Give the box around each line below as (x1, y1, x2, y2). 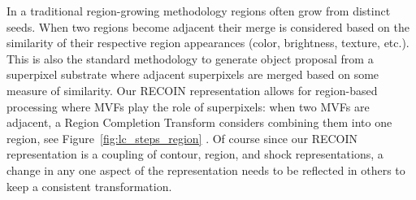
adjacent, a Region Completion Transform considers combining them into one (6, 114, 392, 131)
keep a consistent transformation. (6, 177, 172, 194)
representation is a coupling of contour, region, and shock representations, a (6, 146, 383, 163)
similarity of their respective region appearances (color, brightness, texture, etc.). (6, 34, 409, 51)
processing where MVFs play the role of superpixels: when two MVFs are (6, 98, 370, 115)
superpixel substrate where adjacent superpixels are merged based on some (6, 66, 379, 83)
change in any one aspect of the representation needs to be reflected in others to (6, 161, 405, 178)
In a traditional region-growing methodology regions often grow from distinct (6, 2, 391, 19)
